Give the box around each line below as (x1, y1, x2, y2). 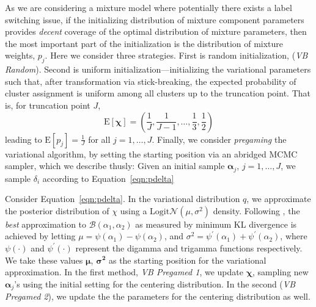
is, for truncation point (5, 98, 90, 111)
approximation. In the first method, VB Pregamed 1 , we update (5, 265, 243, 278)
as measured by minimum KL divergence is (135, 217, 297, 230)
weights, (5, 49, 35, 62)
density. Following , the (213, 204, 300, 217)
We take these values (5, 253, 83, 266)
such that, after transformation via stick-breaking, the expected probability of (5, 74, 296, 87)
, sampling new (252, 265, 309, 278)
